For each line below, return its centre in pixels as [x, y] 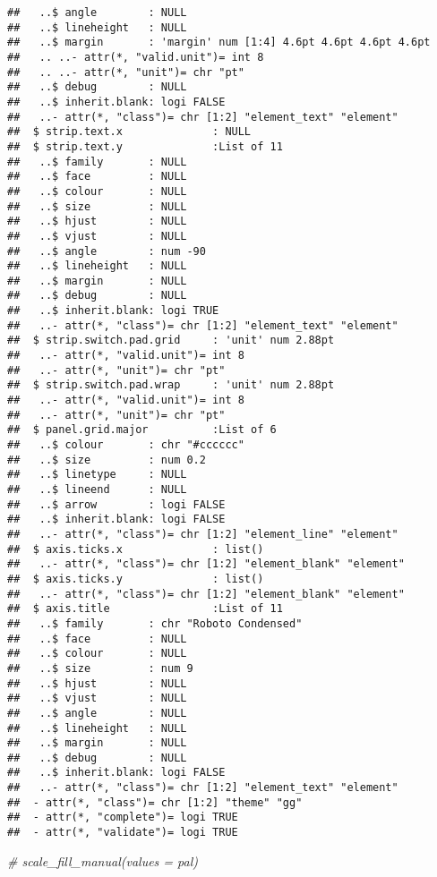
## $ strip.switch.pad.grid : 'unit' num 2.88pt [171, 341]
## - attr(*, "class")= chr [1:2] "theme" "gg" [155, 802]
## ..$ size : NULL [97, 206]
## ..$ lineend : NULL [97, 490]
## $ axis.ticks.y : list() [136, 579]
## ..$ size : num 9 [100, 668]
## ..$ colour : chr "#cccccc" [126, 445]
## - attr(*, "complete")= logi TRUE [123, 817]
